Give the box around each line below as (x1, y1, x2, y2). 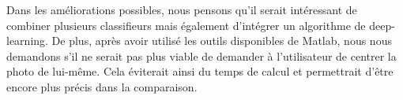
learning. (6, 32, 48, 49)
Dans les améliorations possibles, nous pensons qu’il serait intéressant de (6, 2, 357, 17)
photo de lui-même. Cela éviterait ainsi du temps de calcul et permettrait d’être (6, 63, 394, 80)
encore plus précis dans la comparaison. (6, 78, 198, 94)
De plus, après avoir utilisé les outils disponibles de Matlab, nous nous (51, 32, 392, 49)
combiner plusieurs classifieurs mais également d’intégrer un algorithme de (6, 17, 366, 33)
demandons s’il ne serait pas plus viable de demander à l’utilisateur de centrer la (6, 47, 397, 64)
